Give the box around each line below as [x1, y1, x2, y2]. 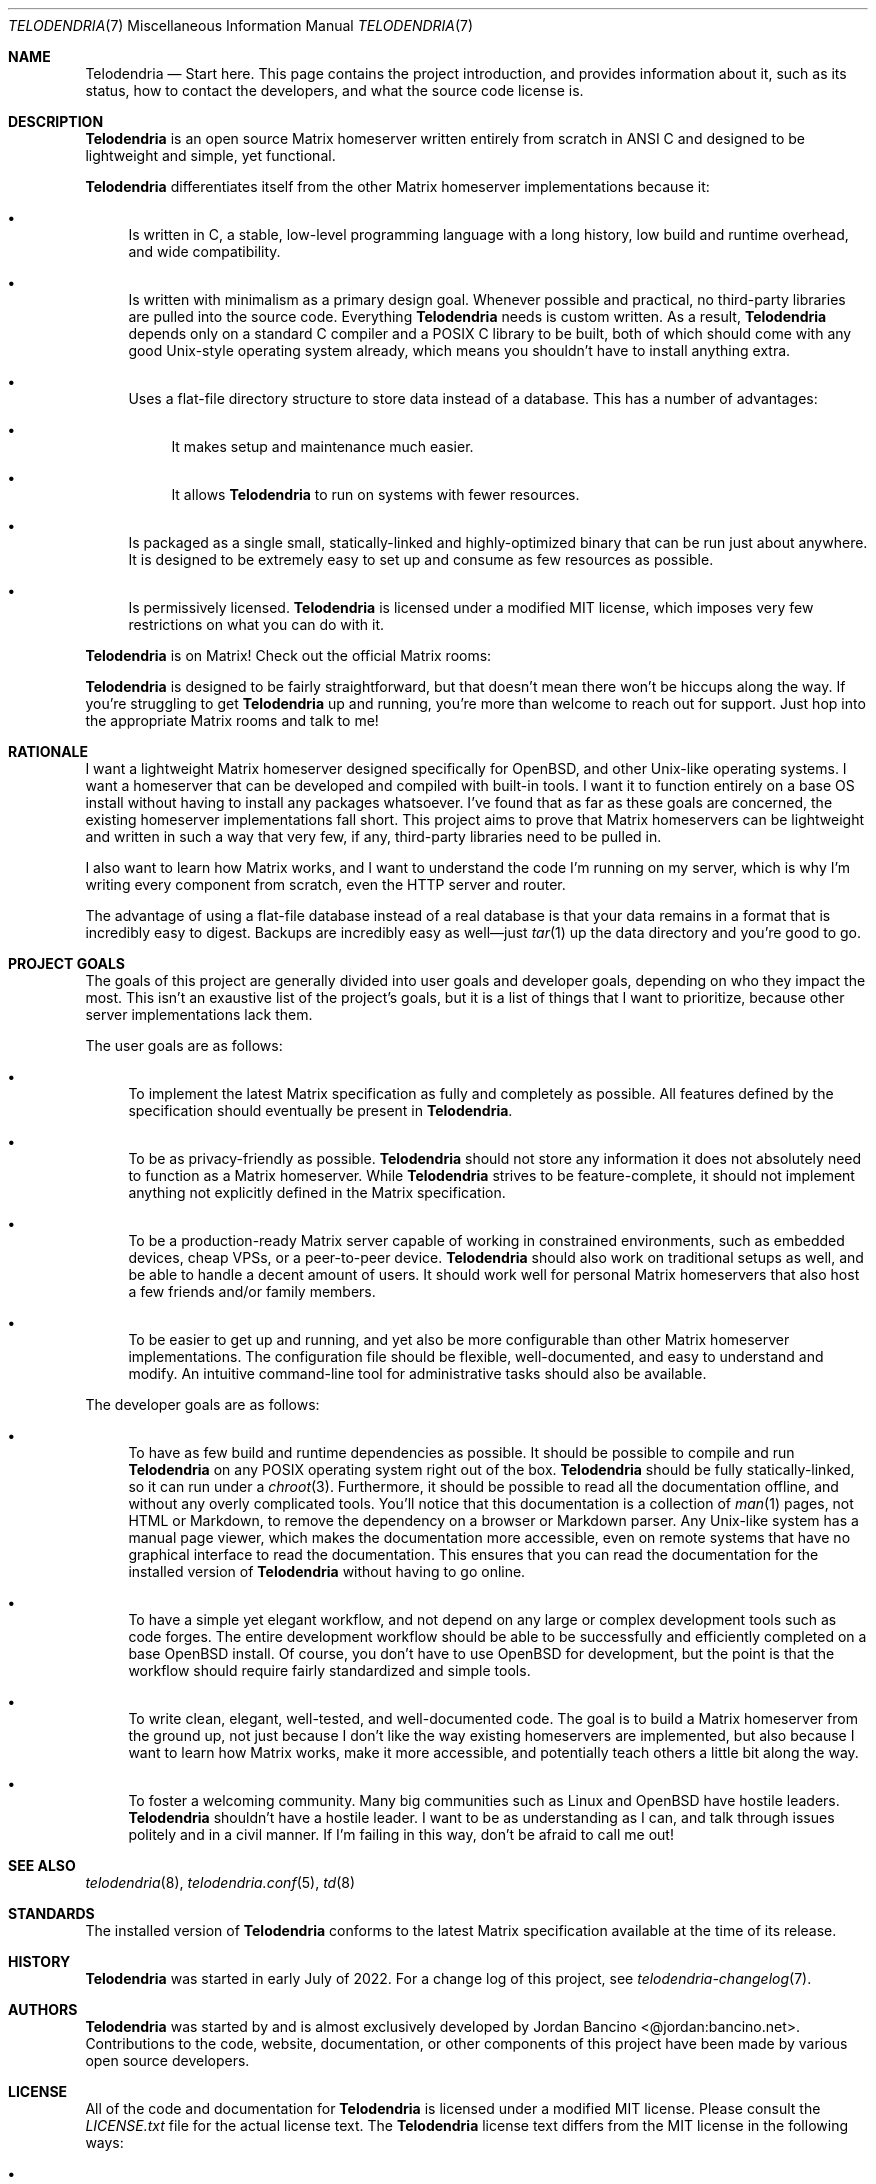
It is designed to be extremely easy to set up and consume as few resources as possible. [128, 551, 714, 568]
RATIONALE [8, 743, 89, 760]
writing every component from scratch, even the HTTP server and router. [85, 876, 566, 893]
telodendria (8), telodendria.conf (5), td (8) [85, 1874, 356, 1891]
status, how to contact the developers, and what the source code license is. [85, 82, 584, 99]
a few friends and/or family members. [128, 1283, 376, 1300]
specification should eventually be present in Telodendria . [128, 1102, 513, 1119]
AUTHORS [8, 2001, 78, 2018]
